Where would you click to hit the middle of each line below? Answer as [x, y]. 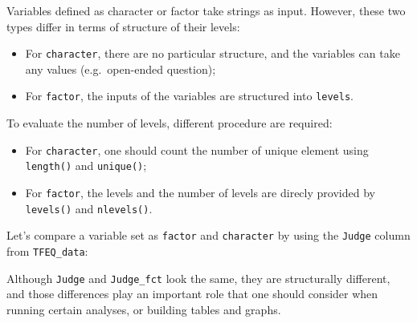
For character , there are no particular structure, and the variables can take [213, 53]
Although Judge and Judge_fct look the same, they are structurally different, [198, 278]
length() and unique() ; [86, 166]
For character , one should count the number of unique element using [197, 149]
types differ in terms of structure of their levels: [123, 26]
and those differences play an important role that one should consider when [192, 294]
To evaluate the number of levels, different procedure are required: [170, 123]
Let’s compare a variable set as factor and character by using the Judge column [208, 235]
